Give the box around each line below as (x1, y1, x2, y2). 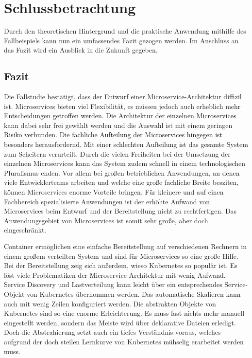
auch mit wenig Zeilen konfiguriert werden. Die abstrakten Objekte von (4, 298, 216, 308)
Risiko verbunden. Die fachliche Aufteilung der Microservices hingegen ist (4, 129, 223, 140)
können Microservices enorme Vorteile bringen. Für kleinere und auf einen (4, 187, 224, 197)
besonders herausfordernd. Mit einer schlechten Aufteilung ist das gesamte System (4, 139, 248, 149)
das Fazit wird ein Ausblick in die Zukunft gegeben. (4, 45, 158, 55)
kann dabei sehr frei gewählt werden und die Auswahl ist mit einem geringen (4, 120, 233, 130)
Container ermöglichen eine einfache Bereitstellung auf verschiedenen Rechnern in (4, 241, 247, 251)
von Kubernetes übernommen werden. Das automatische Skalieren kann (27, 288, 241, 299)
